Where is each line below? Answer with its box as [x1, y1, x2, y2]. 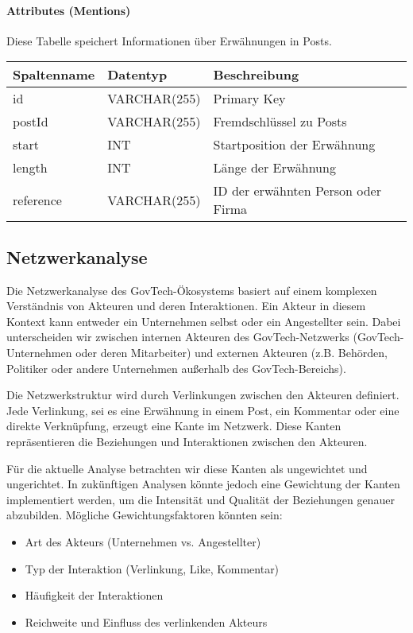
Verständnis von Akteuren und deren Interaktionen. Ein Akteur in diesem [6, 297, 366, 314]
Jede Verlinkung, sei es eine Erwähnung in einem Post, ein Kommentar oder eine [6, 402, 399, 418]
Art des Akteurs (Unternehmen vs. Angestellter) [25, 533, 261, 550]
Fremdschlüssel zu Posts [213, 112, 347, 131]
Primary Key [213, 89, 286, 108]
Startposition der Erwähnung [213, 135, 376, 154]
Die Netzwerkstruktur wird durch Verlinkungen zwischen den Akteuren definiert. [6, 386, 399, 403]
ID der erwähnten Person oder [213, 181, 381, 200]
